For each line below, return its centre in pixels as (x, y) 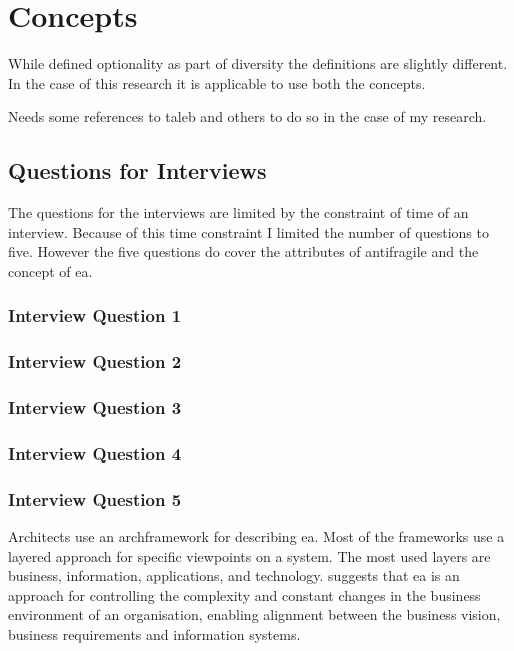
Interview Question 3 (95, 407)
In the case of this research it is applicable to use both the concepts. (217, 82)
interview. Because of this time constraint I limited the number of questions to (248, 231)
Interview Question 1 (95, 315)
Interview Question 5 (95, 498)
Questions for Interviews (137, 170)
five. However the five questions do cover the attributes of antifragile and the (243, 251)
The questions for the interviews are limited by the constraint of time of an (238, 212)
